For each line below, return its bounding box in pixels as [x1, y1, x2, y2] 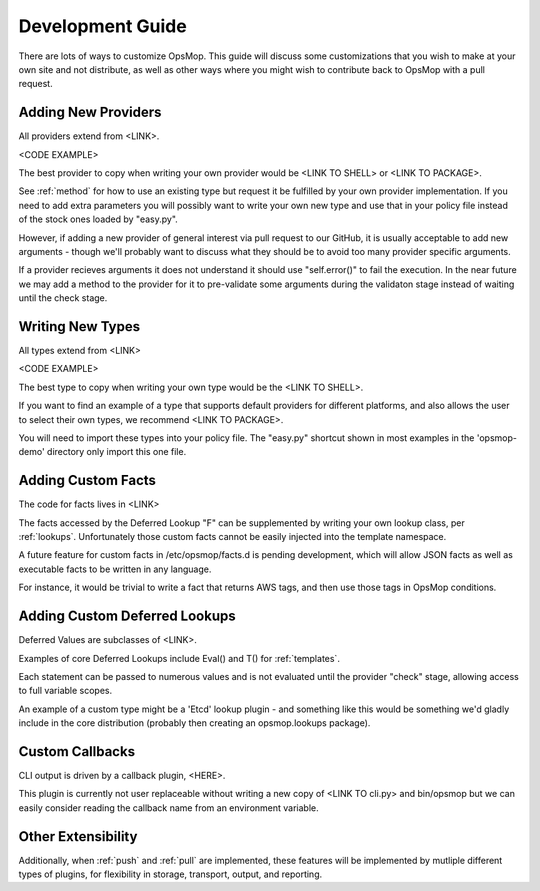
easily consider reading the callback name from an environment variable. [18, 801, 319, 814]
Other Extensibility [18, 828, 138, 845]
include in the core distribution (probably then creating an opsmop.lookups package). [18, 717, 371, 729]
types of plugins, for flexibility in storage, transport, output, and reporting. [18, 868, 323, 880]
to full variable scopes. [18, 685, 113, 697]
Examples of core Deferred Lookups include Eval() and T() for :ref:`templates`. [18, 652, 340, 664]
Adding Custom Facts [18, 472, 157, 489]
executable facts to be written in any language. [18, 563, 212, 575]
